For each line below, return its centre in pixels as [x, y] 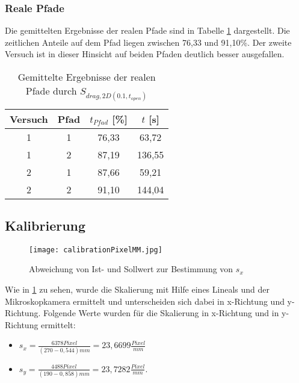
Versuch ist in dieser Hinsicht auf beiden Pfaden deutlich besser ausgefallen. [145, 54]
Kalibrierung [45, 225]
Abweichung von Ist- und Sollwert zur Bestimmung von [131, 269]
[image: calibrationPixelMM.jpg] [96, 250]
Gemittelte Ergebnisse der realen [87, 77]
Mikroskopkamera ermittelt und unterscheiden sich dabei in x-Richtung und [145, 301]
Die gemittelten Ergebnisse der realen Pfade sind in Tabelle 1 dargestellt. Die [147, 30]
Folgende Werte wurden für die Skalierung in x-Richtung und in [161, 313]
